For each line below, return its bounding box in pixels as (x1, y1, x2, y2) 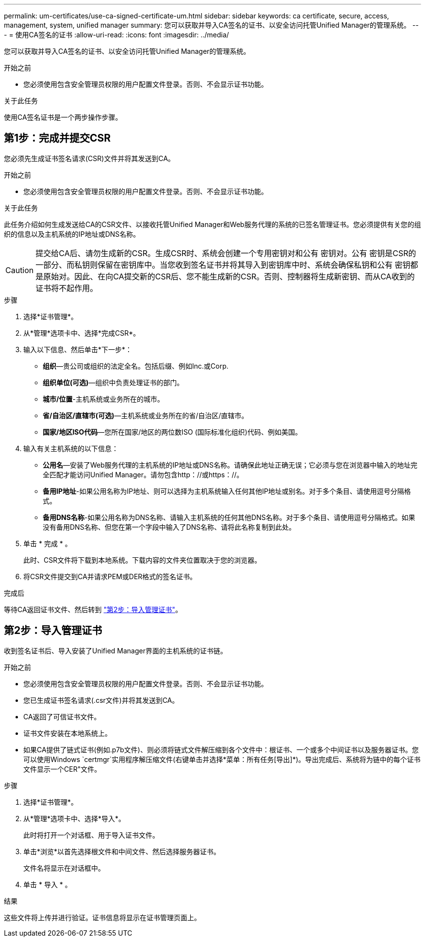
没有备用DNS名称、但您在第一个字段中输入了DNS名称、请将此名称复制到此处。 (43, 522, 296, 531)
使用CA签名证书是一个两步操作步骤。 (4, 113, 122, 121)
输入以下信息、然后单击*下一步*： (23, 345, 132, 354)
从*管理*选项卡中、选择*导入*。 (23, 814, 126, 823)
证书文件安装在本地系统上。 (23, 729, 112, 737)
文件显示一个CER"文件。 (23, 764, 101, 773)
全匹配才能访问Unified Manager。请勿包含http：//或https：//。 (43, 470, 244, 479)
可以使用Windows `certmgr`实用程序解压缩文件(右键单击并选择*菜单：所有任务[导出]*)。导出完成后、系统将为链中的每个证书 (23, 755, 421, 763)
